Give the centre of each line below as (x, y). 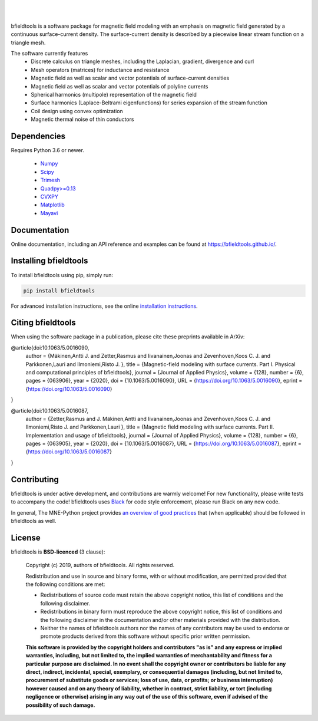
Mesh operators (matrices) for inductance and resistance (100, 70)
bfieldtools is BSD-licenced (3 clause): (58, 552)
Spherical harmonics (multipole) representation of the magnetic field (114, 94)
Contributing (35, 480)
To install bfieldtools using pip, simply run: (62, 275)
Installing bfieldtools (49, 261)
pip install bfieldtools (59, 291)
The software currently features (49, 53)
